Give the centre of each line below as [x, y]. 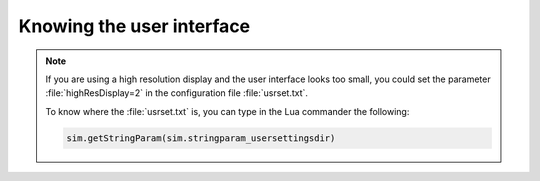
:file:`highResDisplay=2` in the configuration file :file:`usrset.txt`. [177, 93]
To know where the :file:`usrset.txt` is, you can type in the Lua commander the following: [227, 111]
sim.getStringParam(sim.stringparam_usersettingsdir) [201, 138]
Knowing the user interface [134, 26]
